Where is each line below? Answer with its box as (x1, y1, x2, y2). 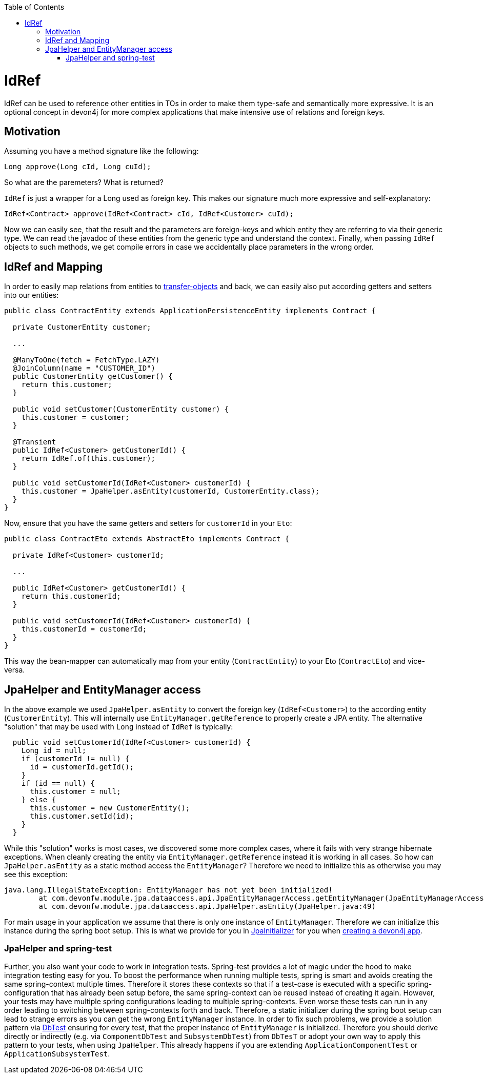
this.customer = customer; (21, 413, 130, 422)
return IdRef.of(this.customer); (21, 454, 156, 463)
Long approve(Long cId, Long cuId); (4, 162, 151, 171)
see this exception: (4, 870, 68, 879)
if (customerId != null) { (21, 755, 130, 763)
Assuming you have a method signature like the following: (4, 147, 199, 156)
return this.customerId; (21, 592, 121, 601)
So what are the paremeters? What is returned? (4, 178, 164, 187)
